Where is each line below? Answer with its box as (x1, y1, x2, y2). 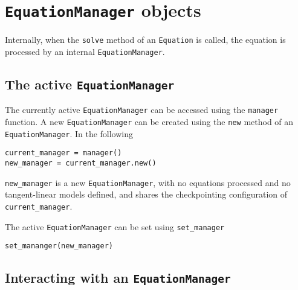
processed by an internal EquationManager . (5, 45, 165, 57)
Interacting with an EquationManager (5, 268, 231, 287)
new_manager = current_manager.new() (5, 158, 157, 167)
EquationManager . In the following (5, 127, 134, 140)
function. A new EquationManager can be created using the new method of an (5, 115, 294, 127)
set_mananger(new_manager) (5, 242, 113, 251)
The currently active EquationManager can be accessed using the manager (5, 103, 279, 116)
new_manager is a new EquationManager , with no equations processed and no (5, 176, 291, 188)
